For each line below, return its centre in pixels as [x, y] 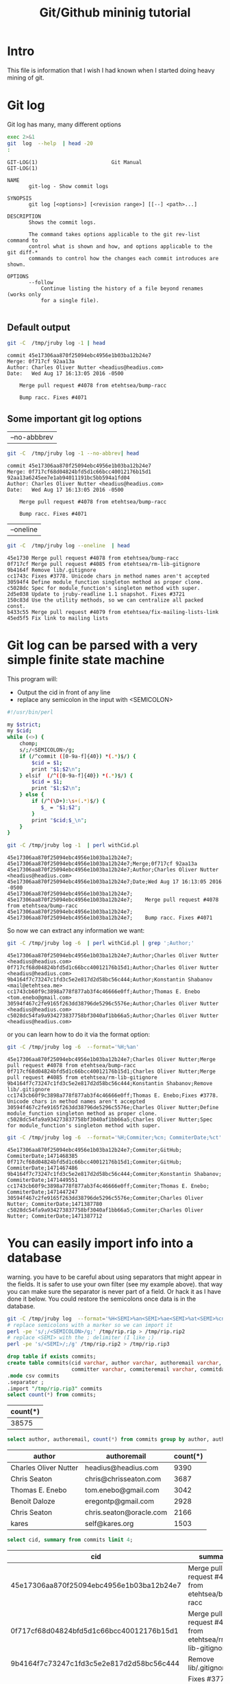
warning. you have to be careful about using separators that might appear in [115, 1277]
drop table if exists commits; [52, 1357]
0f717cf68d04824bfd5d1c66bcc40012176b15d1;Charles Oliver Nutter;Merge [111, 1071]
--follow [41, 282]
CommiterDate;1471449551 [42, 1180]
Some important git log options [75, 419]
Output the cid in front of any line [64, 692]
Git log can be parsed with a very [103, 645]
